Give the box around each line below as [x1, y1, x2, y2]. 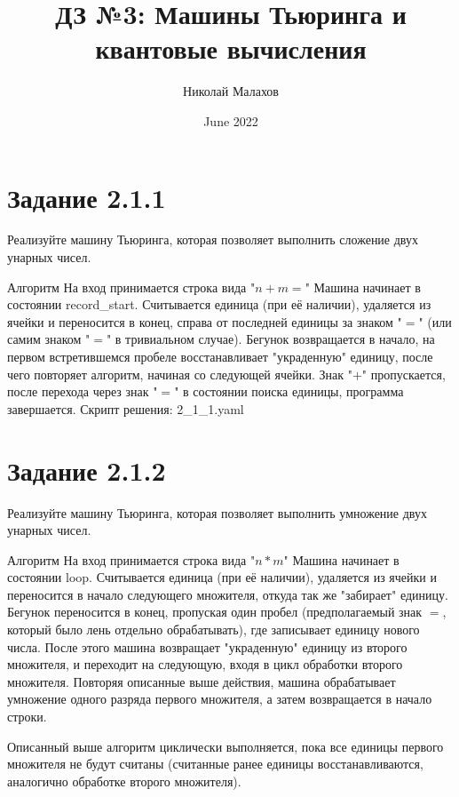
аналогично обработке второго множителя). [7, 771, 241, 790]
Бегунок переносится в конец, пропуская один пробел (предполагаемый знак [7, 602, 423, 621]
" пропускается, [361, 364, 446, 383]
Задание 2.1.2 [7, 451, 166, 488]
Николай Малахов [183, 82, 279, 100]
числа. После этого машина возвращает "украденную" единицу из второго [7, 637, 408, 656]
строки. [7, 707, 47, 726]
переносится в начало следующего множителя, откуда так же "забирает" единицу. [7, 585, 448, 603]
